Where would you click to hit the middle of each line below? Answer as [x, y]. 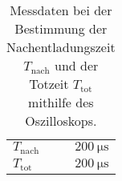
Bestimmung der [61, 28]
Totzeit [49, 84]
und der [76, 65]
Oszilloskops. [61, 121]
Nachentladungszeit [61, 47]
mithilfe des [61, 102]
